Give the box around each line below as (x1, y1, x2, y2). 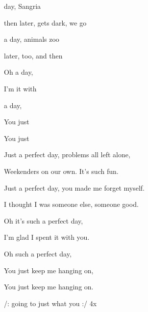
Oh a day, (4, 67, 33, 77)
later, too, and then (4, 50, 63, 60)
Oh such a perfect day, (4, 248, 72, 258)
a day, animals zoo (4, 34, 59, 44)
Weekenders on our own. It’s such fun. (4, 166, 119, 176)
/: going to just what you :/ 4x (4, 298, 97, 308)
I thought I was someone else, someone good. (4, 199, 139, 209)
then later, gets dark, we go (4, 17, 87, 28)
